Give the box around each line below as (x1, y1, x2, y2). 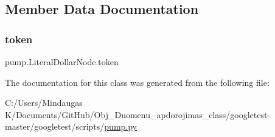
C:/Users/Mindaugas (5, 96, 83, 109)
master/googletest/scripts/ (5, 120, 105, 133)
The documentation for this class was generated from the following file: (5, 76, 270, 88)
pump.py (104, 120, 137, 133)
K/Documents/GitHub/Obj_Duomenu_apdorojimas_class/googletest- (5, 108, 271, 121)
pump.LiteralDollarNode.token (5, 55, 119, 68)
